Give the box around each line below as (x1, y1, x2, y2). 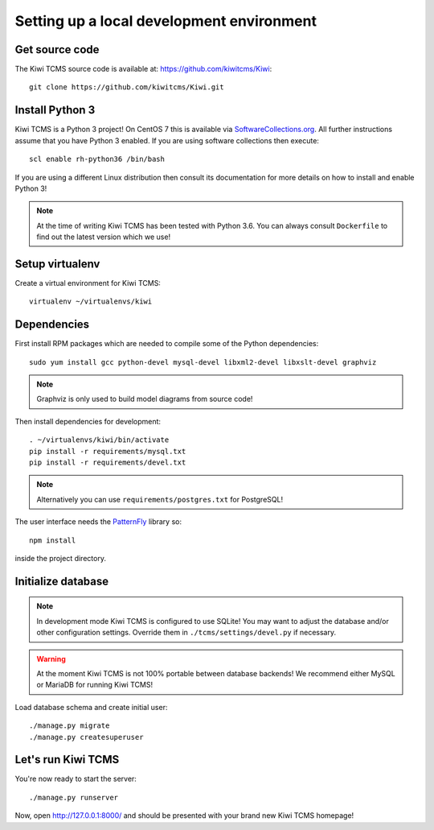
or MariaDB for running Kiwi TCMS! (36, 680, 153, 690)
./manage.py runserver (29, 793, 119, 802)
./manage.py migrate (29, 721, 110, 730)
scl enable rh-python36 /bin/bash (29, 155, 165, 164)
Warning (36, 654, 66, 663)
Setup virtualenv (14, 257, 100, 270)
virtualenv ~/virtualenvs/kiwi (29, 297, 153, 306)
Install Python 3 (14, 103, 96, 117)
